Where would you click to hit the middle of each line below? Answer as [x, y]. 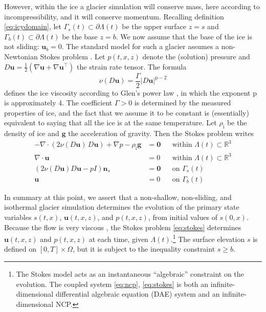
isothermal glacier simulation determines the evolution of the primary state [122, 207]
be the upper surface [154, 26]
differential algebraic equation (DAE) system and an [138, 294]
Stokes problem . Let [73, 56]
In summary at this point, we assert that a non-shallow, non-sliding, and [118, 197]
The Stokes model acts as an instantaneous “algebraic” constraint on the [130, 273]
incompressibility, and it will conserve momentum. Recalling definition [114, 16]
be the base [80, 36]
